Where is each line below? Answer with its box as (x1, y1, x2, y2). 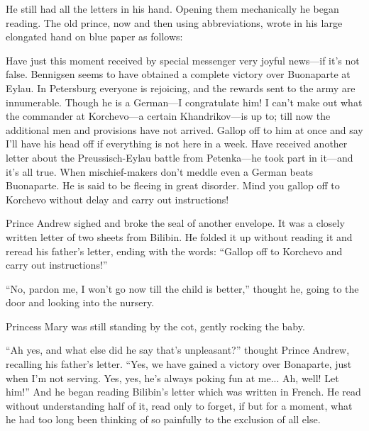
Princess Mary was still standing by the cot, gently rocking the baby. (6, 318, 305, 333)
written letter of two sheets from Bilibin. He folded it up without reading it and (6, 229, 353, 244)
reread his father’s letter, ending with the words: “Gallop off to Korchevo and (6, 243, 343, 258)
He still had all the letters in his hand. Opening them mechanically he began (6, 1, 339, 16)
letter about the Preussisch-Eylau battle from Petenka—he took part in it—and (6, 150, 353, 164)
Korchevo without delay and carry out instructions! (6, 191, 229, 206)
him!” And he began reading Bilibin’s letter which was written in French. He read (6, 384, 361, 399)
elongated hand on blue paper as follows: (6, 29, 183, 44)
